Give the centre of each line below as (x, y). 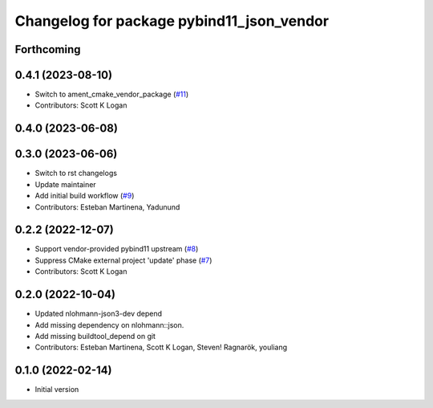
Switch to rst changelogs (76, 173)
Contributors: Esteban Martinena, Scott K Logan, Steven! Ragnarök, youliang (161, 347)
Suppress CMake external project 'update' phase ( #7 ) (123, 260)
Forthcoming (48, 49)
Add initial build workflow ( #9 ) (85, 196)
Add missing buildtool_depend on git (95, 336)
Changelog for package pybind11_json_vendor (172, 21)
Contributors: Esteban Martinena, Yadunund (107, 207)
